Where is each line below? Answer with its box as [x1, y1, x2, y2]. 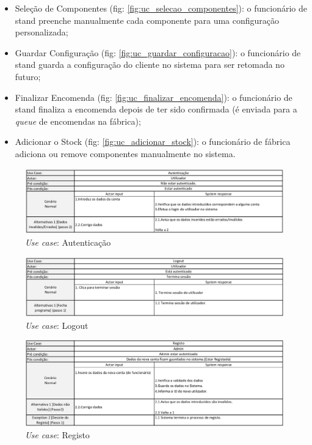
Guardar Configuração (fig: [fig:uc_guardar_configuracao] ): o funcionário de [15, 46, 301, 59]
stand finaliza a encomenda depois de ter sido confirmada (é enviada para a [15, 103, 297, 116]
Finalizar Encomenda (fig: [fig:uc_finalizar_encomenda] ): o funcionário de [15, 90, 292, 103]
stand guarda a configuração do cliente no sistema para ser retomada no [15, 58, 285, 71]
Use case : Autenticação [25, 235, 111, 248]
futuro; [15, 70, 41, 83]
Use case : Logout [25, 318, 89, 331]
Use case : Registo [25, 428, 90, 441]
